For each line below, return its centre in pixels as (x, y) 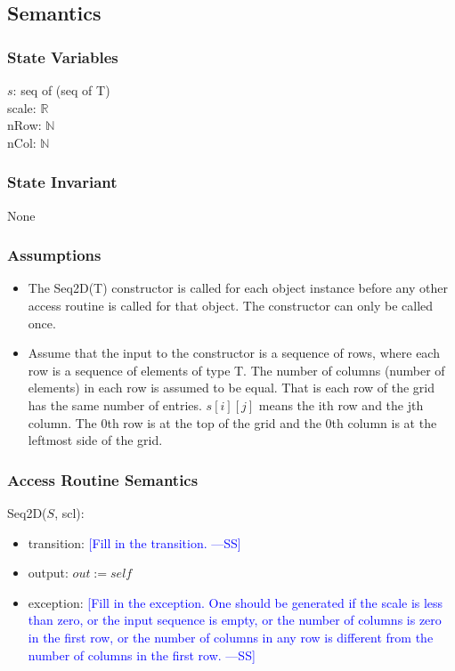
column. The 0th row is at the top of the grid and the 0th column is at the (232, 422)
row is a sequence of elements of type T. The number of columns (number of (236, 370)
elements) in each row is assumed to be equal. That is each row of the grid (231, 388)
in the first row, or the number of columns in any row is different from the (231, 637)
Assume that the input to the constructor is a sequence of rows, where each (234, 353)
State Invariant (62, 182)
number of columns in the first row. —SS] (142, 655)
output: (48, 573)
